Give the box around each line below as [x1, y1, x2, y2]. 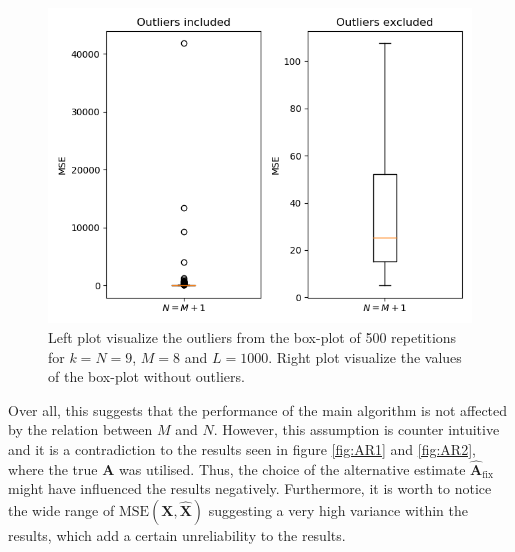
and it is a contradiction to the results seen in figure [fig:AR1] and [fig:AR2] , [8, 438, 476, 459]
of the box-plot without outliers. [48, 366, 245, 387]
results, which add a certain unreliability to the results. [8, 524, 346, 545]
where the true [8, 458, 98, 479]
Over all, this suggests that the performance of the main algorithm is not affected [8, 399, 508, 420]
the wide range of [8, 499, 115, 520]
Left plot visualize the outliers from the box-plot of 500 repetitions [48, 326, 457, 347]
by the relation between [8, 419, 153, 440]
